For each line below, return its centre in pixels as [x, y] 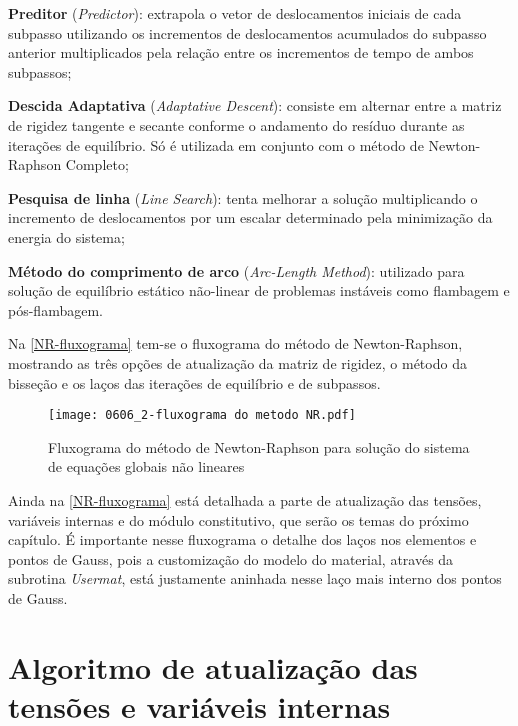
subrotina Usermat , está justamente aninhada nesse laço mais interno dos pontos [255, 578]
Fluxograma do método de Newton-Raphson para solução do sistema [259, 446]
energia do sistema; [66, 236]
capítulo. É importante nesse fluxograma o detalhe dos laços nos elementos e [242, 539]
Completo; [97, 164]
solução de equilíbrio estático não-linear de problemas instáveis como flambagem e [259, 290]
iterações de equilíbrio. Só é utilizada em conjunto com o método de [216, 144]
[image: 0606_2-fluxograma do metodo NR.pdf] [202, 415]
